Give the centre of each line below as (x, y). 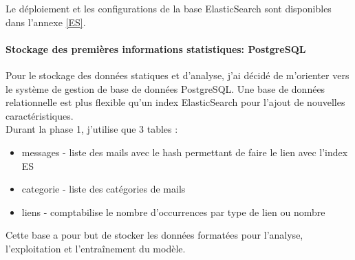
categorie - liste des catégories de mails (104, 189)
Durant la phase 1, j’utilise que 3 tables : (92, 129)
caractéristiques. (40, 115)
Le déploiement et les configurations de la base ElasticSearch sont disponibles (169, 8)
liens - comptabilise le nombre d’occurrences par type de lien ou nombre (173, 212)
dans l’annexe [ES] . (46, 22)
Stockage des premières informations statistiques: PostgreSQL (156, 48)
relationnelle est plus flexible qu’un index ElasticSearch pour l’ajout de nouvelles (175, 102)
